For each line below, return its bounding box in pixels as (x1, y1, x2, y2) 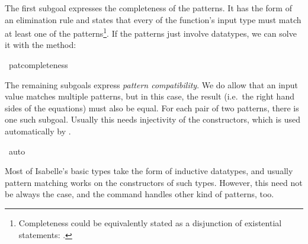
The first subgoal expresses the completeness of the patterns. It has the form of (5, 2, 292, 14)
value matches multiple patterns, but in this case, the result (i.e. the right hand (5, 90, 294, 102)
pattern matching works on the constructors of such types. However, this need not (5, 176, 303, 188)
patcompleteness (8, 59, 68, 71)
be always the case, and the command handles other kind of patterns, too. (5, 188, 274, 200)
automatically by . (5, 125, 71, 137)
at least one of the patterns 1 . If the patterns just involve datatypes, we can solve (5, 25, 297, 39)
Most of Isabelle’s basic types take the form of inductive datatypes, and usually (5, 165, 293, 177)
